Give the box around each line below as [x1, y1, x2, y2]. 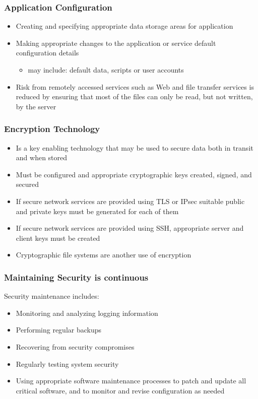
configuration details [16, 47, 79, 58]
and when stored [16, 152, 68, 163]
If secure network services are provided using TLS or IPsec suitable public [16, 195, 245, 206]
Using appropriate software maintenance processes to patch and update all [16, 375, 246, 386]
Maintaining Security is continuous [4, 271, 149, 283]
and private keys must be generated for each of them [16, 206, 179, 216]
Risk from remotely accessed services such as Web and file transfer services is [16, 81, 254, 92]
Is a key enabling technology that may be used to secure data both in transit [16, 142, 253, 153]
